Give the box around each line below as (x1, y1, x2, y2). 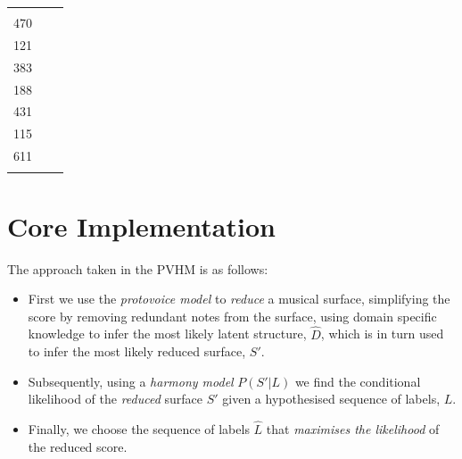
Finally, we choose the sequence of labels (28, 420, 250, 438)
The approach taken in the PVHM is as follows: (7, 259, 268, 278)
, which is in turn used (320, 324, 444, 343)
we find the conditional (294, 371, 421, 390)
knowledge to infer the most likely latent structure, (28, 324, 307, 343)
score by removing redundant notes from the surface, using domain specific (28, 306, 437, 325)
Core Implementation (7, 207, 276, 244)
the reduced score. (28, 437, 128, 455)
